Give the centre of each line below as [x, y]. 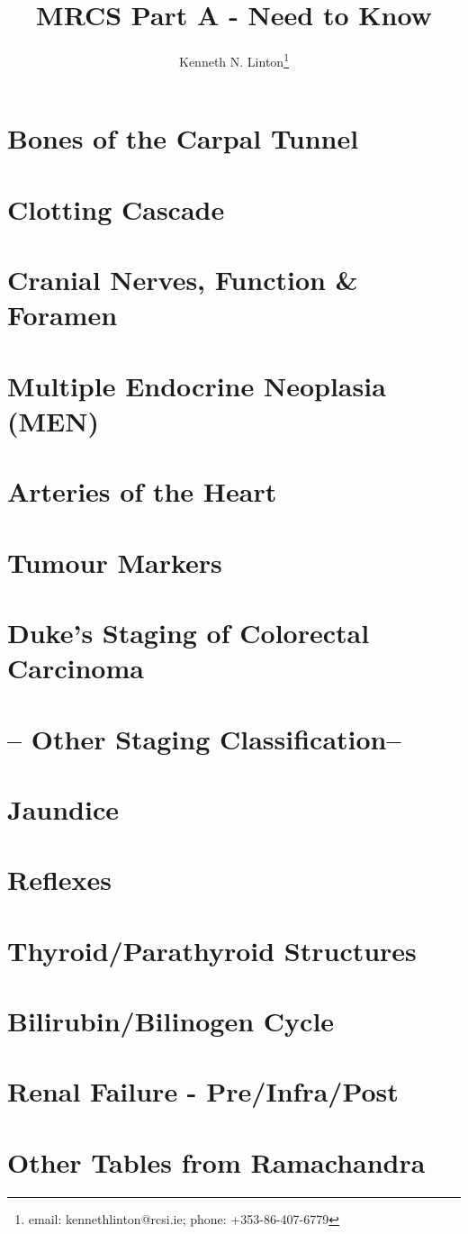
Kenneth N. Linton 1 [234, 60]
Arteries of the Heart [142, 491]
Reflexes [60, 880]
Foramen [63, 315]
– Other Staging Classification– [204, 738]
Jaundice [63, 808]
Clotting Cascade [116, 209]
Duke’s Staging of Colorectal [189, 632]
